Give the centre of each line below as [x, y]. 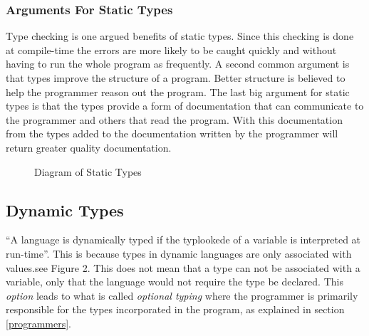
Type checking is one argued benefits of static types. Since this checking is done [180, 36]
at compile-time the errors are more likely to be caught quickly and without [171, 49]
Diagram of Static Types [88, 171]
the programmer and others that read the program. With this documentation [174, 119]
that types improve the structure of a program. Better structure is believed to [176, 78]
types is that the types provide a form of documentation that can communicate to [185, 106]
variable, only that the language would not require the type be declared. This [175, 282]
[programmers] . [38, 323]
